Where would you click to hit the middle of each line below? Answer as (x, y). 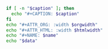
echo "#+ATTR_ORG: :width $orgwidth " (52, 24)
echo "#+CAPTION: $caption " (46, 14)
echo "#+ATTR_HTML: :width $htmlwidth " (55, 30)
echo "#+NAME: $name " (32, 36)
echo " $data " (22, 41)
